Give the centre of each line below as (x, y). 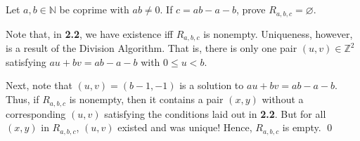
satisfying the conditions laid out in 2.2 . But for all (215, 113)
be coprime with (94, 9)
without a (283, 99)
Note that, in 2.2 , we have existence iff (90, 33)
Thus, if (22, 99)
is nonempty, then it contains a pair (146, 99)
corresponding (36, 113)
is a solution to (212, 85)
